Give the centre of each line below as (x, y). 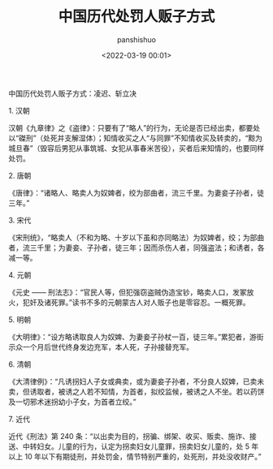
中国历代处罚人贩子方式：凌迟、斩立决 (72, 93)
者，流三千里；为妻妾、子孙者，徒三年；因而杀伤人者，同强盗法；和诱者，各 (136, 247)
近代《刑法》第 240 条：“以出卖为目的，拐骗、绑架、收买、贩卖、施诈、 (129, 436)
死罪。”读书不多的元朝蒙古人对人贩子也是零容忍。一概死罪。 (150, 302)
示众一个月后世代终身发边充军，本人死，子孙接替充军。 (101, 346)
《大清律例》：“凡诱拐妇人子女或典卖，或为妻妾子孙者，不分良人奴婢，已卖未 (136, 381)
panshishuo (136, 39)
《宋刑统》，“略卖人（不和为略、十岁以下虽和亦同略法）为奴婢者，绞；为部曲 (136, 237)
